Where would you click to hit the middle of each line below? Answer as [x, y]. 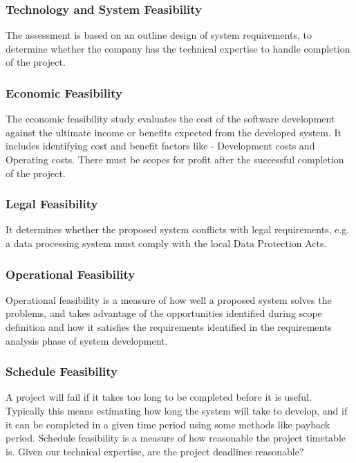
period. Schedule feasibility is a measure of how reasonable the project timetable [176, 438]
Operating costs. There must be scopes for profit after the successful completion [175, 159]
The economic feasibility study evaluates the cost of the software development [170, 119]
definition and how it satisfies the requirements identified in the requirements [169, 327]
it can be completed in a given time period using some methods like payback [168, 424]
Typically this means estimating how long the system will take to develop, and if [177, 410]
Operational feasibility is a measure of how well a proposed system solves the [169, 299]
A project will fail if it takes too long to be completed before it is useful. [159, 397]
